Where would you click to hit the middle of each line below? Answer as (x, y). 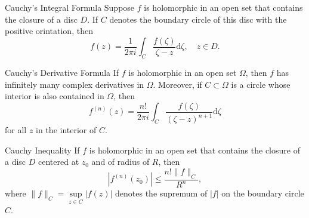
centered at (58, 162)
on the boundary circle (263, 193)
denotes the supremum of (161, 193)
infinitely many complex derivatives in (75, 84)
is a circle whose (261, 84)
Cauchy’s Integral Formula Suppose (70, 7)
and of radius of (120, 162)
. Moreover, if (177, 84)
